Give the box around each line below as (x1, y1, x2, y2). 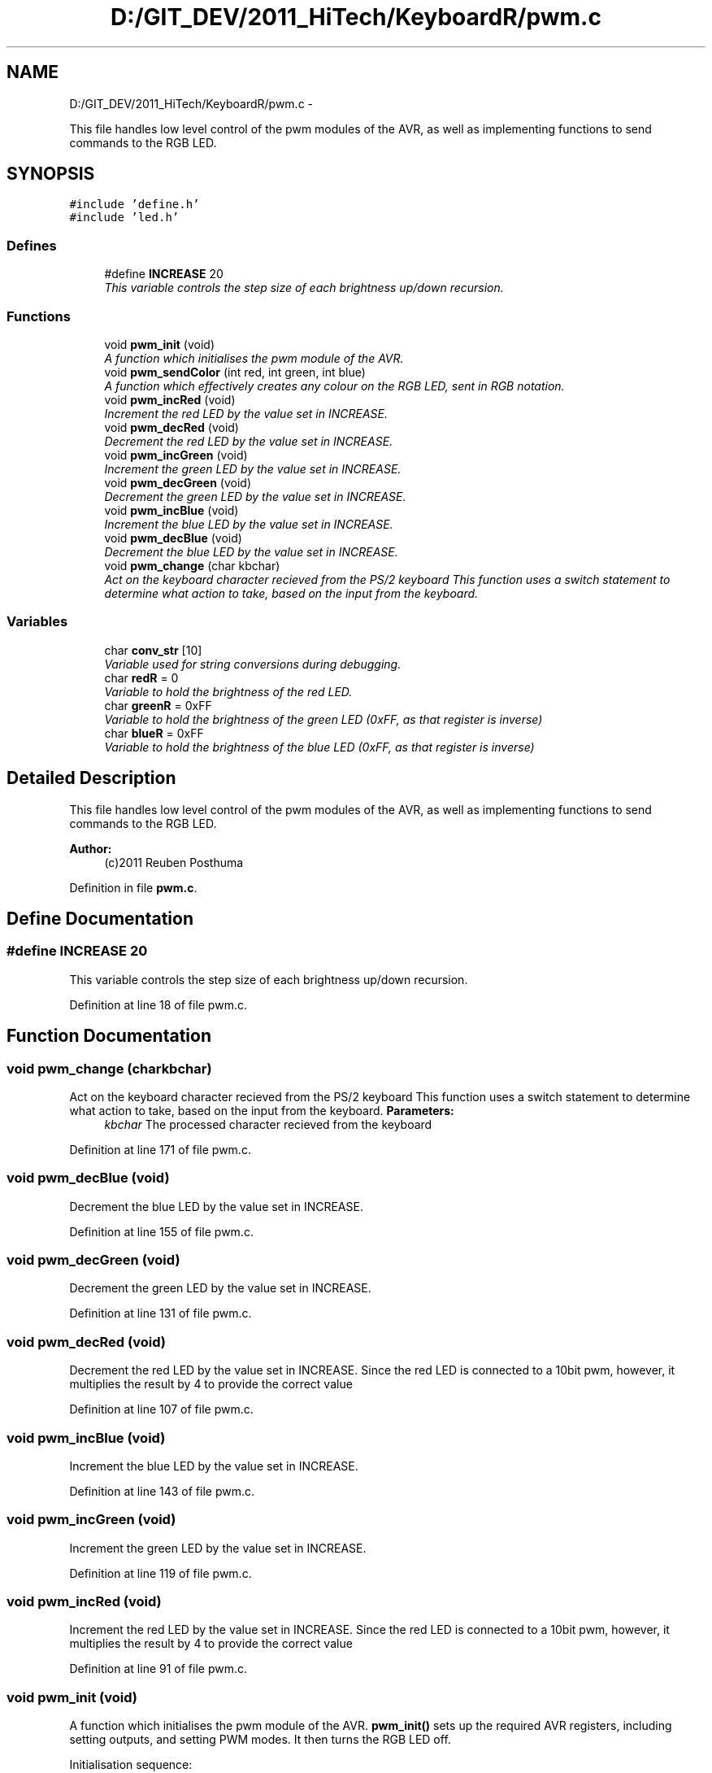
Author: (69, 841, 112, 856)
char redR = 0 (104, 670, 179, 685)
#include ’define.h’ (69, 198, 200, 211)
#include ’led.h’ (69, 211, 180, 224)
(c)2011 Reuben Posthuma (104, 855, 244, 869)
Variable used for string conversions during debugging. (104, 656, 402, 671)
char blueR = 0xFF (104, 725, 204, 740)
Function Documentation (7, 1026, 211, 1047)
